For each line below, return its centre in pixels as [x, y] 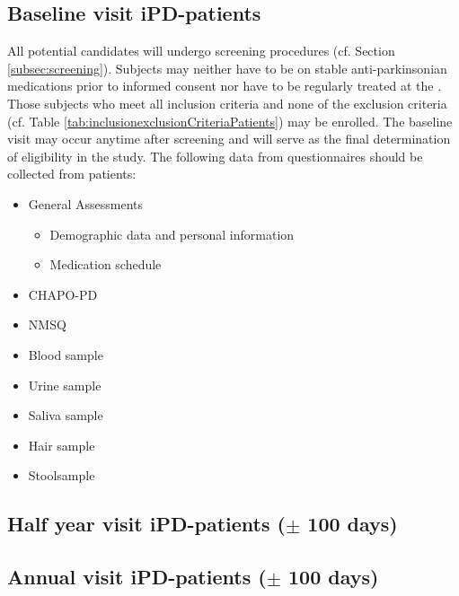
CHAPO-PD [63, 294]
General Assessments [86, 203]
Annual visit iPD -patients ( [137, 577]
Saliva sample [66, 415]
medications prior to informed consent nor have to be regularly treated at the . [225, 86]
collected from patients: [72, 174]
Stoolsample [62, 475]
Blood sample [66, 354]
